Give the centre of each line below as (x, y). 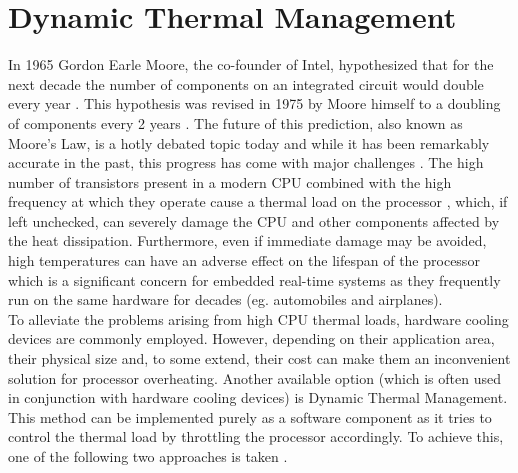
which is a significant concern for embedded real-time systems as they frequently (254, 279)
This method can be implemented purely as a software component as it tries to (250, 416)
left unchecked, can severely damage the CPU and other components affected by (254, 220)
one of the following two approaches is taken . (148, 456)
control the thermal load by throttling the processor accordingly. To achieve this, (256, 436)
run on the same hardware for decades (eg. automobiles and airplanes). (225, 299)
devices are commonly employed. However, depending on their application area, (251, 338)
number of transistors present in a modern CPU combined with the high (230, 181)
